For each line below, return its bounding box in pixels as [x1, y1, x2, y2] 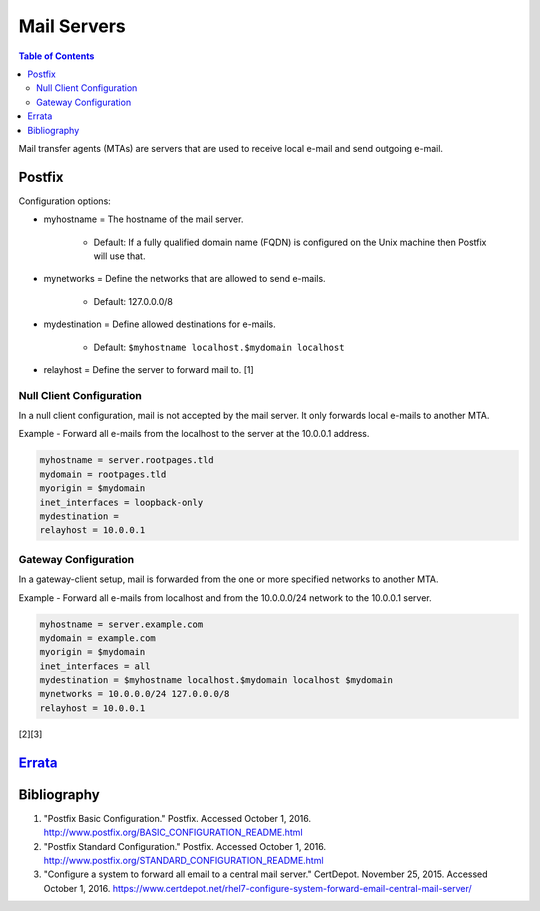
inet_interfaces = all [39, 660, 151, 672]
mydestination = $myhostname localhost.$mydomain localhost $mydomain [39, 675, 394, 686]
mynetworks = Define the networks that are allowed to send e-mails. [43, 273, 326, 285]
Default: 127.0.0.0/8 [93, 295, 174, 307]
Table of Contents [18, 50, 95, 62]
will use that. [93, 250, 146, 262]
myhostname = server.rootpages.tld [39, 455, 214, 466]
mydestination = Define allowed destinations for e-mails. [43, 318, 277, 330]
